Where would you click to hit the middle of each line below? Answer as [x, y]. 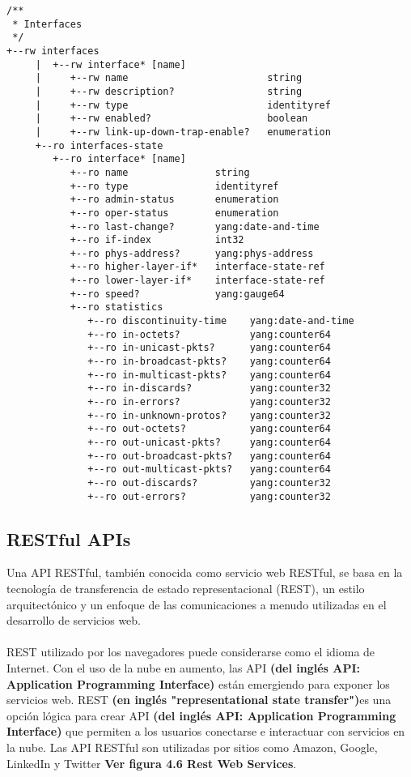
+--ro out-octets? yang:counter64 [209, 429]
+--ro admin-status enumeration [174, 200]
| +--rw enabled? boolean [172, 119]
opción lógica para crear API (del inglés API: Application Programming [201, 715]
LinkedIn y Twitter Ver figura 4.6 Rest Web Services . [152, 763]
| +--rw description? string [169, 91]
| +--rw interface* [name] [110, 64]
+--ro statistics [117, 307]
